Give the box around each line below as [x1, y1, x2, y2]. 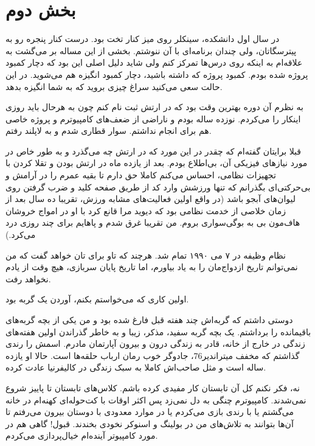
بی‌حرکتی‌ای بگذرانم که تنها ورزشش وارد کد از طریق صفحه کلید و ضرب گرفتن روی [5, 180, 311, 193]
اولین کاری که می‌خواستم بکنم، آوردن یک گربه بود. [5, 293, 189, 305]
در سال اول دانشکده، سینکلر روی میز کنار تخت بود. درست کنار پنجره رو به [5, 32, 280, 45]
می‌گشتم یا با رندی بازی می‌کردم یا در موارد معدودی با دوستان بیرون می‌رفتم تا [5, 405, 294, 418]
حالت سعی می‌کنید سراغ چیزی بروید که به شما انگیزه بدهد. [5, 80, 223, 92]
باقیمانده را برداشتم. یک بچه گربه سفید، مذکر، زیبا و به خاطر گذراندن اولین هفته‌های [5, 325, 311, 338]
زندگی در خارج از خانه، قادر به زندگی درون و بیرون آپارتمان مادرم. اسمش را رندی [5, 337, 305, 350]
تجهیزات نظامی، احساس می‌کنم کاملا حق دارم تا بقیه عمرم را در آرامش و [5, 169, 276, 181]
